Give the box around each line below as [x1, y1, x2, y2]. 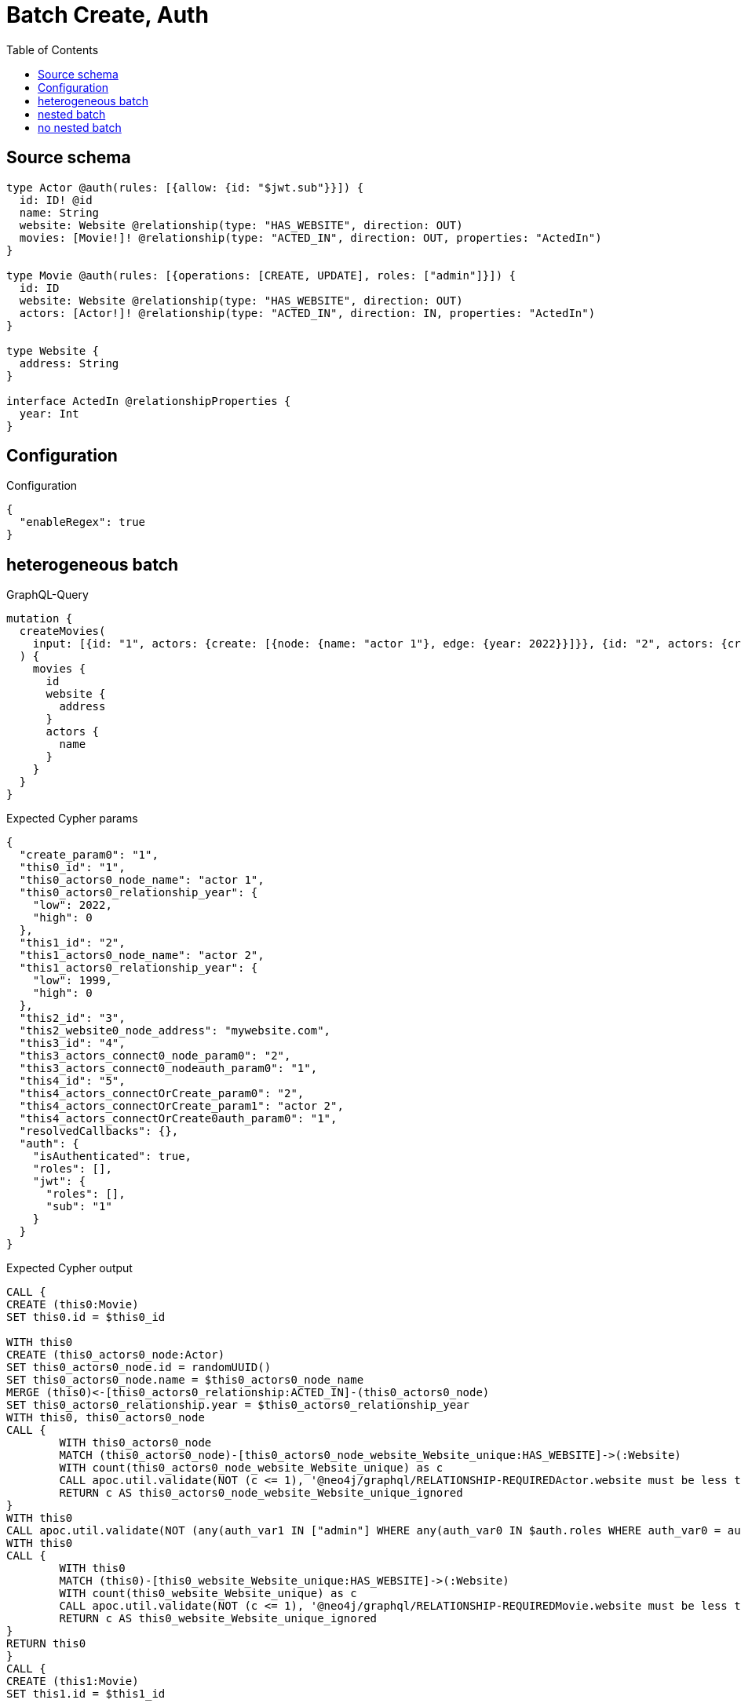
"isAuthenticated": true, [32, 1150, 192, 1163]
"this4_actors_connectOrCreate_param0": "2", [19, 1087, 305, 1100]
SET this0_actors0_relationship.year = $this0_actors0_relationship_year [6, 1399, 470, 1412]
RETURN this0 [6, 1637, 86, 1650]
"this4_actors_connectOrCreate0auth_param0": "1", [19, 1112, 338, 1125]
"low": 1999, [32, 974, 112, 987]
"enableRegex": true [19, 516, 146, 529]
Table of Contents [6, 42, 99, 57]
